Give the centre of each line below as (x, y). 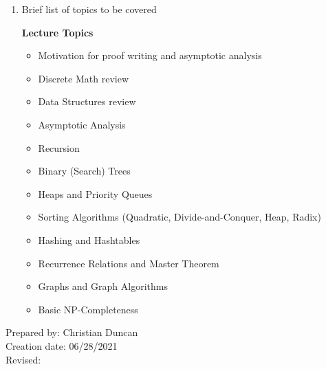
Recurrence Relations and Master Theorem (129, 263)
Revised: (23, 359)
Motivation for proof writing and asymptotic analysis (150, 55)
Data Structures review (87, 101)
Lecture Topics (57, 32)
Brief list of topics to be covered (89, 9)
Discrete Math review (83, 78)
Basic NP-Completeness (88, 309)
